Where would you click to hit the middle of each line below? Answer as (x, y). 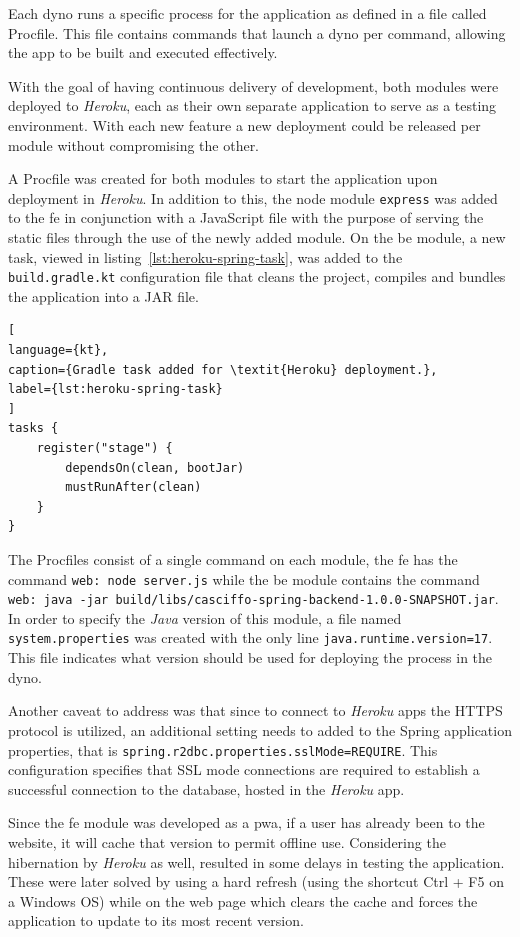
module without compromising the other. (134, 144)
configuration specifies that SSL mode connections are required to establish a (244, 769)
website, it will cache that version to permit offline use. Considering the (227, 841)
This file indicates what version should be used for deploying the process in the (250, 657)
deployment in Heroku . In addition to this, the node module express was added (253, 197)
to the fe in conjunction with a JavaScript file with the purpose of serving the (246, 217)
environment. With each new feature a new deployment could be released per (244, 124)
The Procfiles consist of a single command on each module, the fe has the (233, 558)
